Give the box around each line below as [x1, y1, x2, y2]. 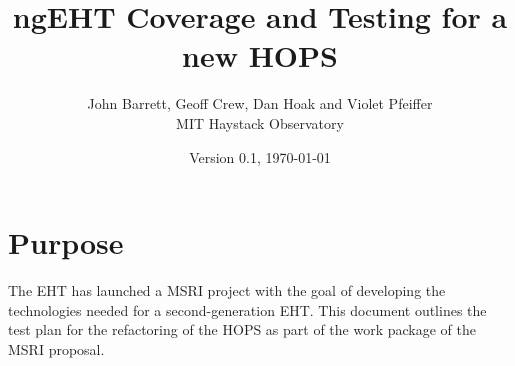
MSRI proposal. [8, 338, 105, 359]
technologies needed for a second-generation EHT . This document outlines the [8, 299, 487, 320]
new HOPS [182, 35, 338, 76]
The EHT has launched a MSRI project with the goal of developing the [8, 280, 446, 301]
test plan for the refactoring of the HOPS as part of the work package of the [8, 319, 477, 340]
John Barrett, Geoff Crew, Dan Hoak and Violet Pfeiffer [87, 93, 433, 114]
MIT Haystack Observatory [176, 112, 344, 133]
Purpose [8, 222, 124, 263]
